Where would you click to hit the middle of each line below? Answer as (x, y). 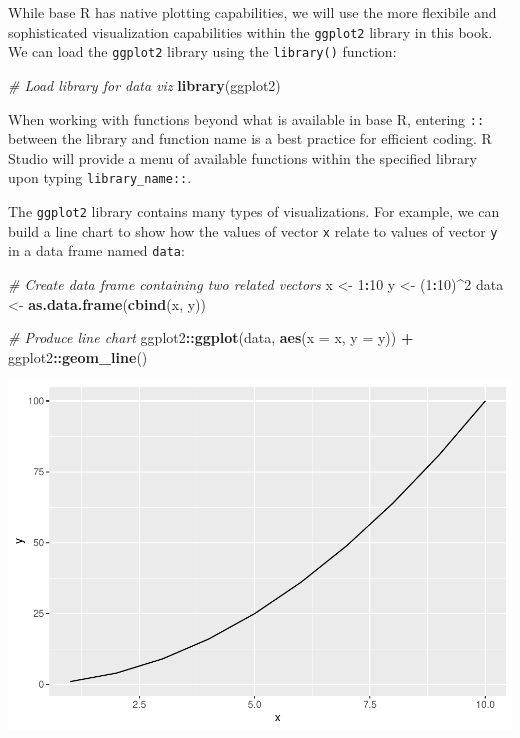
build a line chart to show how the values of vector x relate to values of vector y (253, 230)
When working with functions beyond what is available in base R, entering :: (246, 118)
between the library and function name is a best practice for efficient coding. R (250, 138)
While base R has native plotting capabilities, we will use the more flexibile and (252, 12)
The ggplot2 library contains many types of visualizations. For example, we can (254, 211)
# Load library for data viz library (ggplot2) (144, 84)
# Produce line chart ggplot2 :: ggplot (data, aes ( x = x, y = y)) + (211, 337)
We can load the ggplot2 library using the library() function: (202, 51)
